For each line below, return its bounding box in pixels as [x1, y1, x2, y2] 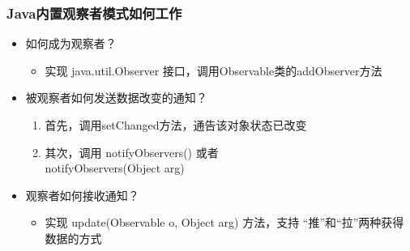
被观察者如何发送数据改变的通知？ [25, 89, 207, 106]
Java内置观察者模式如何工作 [6, 2, 182, 23]
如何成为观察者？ [25, 35, 117, 52]
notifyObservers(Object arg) [45, 160, 185, 177]
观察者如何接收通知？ [25, 186, 139, 203]
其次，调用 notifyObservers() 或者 [45, 143, 219, 160]
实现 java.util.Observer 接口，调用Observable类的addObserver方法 [45, 62, 382, 79]
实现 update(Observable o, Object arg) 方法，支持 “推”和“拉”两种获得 [45, 214, 404, 231]
